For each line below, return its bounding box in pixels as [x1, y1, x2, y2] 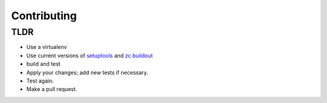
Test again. [26, 77, 54, 84]
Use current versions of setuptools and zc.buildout [26, 52, 153, 59]
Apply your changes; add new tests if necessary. [26, 69, 148, 76]
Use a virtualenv [26, 43, 67, 51]
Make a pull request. [26, 86, 78, 93]
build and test [26, 60, 61, 67]
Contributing [11, 9, 77, 22]
